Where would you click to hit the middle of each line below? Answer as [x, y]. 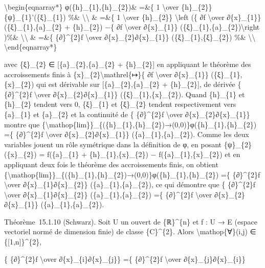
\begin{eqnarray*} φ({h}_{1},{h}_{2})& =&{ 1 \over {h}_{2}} [108, 7]
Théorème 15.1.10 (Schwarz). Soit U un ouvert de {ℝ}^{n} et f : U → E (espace [131, 221]
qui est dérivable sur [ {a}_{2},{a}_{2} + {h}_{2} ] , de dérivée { [139, 84]
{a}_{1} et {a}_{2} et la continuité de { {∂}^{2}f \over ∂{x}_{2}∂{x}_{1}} [127, 114]
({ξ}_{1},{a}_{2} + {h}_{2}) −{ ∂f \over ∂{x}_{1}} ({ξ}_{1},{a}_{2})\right [132, 27]
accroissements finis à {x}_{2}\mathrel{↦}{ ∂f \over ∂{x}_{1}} [106, 74]
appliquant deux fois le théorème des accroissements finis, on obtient [111, 164]
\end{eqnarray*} [31, 47]
